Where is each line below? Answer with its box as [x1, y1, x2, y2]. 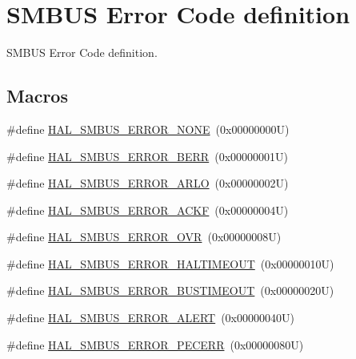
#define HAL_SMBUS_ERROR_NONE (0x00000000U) [6, 120, 290, 137]
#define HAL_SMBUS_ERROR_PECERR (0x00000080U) [6, 336, 304, 353]
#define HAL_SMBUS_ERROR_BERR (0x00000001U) [6, 147, 288, 164]
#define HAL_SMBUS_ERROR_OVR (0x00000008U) [6, 228, 282, 245]
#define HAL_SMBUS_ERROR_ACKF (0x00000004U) [6, 201, 289, 218]
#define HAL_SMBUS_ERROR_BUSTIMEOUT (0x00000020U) [6, 282, 334, 299]
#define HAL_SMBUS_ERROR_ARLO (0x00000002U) [6, 175, 289, 192]
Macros [6, 83, 68, 108]
